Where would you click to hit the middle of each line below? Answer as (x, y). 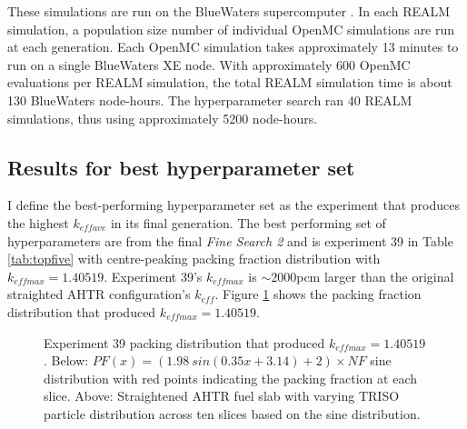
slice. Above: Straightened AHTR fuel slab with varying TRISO (222, 396)
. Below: (66, 360)
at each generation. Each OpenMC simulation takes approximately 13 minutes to (233, 47)
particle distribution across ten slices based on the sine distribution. (232, 413)
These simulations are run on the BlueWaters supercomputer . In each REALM (229, 11)
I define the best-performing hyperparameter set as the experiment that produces (233, 205)
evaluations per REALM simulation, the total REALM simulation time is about (230, 82)
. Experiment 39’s (153, 276)
